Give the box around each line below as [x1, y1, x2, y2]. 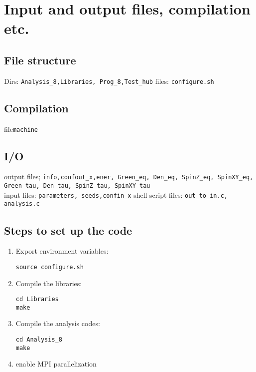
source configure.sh [15, 263, 84, 271]
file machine [4, 123, 38, 134]
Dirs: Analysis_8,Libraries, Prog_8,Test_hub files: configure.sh [4, 75, 214, 86]
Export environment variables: [15, 246, 109, 256]
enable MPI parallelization [15, 359, 97, 369]
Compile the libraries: [15, 278, 82, 288]
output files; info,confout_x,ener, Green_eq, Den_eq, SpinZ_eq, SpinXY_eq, [4, 171, 254, 182]
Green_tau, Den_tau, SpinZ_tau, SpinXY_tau [4, 182, 150, 190]
